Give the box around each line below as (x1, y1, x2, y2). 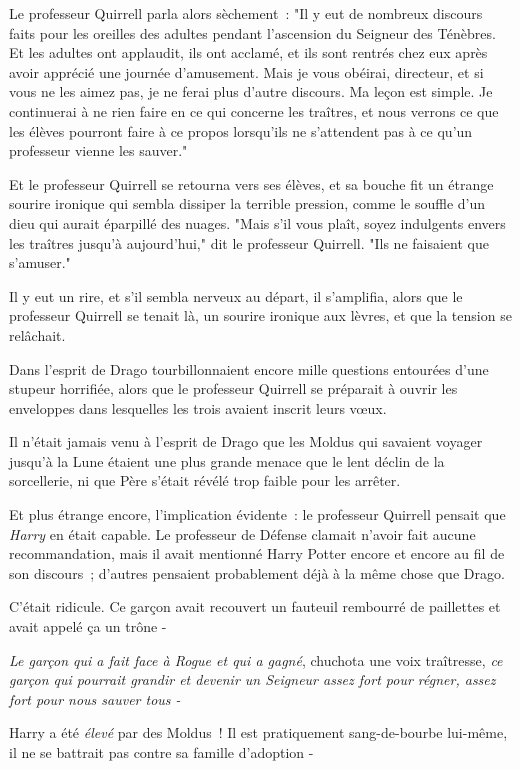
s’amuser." (9, 252, 71, 273)
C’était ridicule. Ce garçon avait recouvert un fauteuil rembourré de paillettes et (9, 596, 501, 617)
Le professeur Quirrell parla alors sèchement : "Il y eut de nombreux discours (9, 3, 483, 23)
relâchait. (9, 324, 66, 345)
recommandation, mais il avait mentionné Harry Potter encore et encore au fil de (9, 543, 505, 564)
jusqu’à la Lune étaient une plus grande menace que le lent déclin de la (9, 450, 445, 471)
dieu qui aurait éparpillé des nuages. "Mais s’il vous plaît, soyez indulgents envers (9, 212, 506, 233)
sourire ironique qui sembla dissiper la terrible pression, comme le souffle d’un (9, 193, 486, 214)
